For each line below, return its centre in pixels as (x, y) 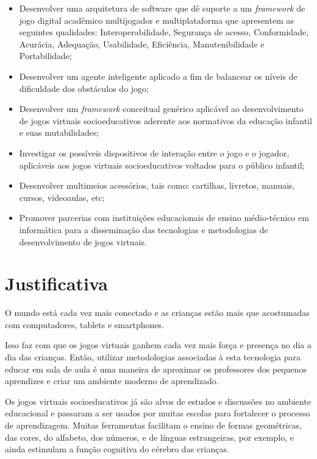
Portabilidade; (46, 56)
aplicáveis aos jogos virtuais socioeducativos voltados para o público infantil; (162, 165)
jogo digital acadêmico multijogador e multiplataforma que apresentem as (157, 20)
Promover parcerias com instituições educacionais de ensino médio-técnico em (164, 218)
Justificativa (56, 283)
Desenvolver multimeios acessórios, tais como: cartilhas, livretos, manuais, (157, 185)
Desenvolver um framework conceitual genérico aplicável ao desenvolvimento (161, 109)
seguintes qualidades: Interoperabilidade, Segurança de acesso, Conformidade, (164, 32)
